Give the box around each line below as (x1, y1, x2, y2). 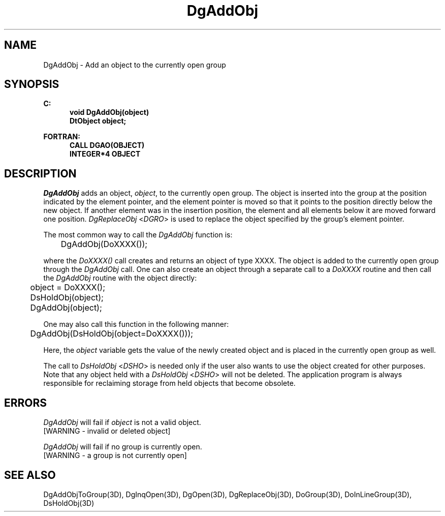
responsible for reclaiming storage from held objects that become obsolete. (43, 379, 296, 388)
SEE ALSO (4, 468, 56, 481)
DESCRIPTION (4, 167, 77, 180)
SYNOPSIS (4, 78, 59, 91)
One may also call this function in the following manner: (43, 320, 229, 329)
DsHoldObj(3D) (43, 498, 94, 507)
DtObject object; (70, 116, 126, 126)
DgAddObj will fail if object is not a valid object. (43, 418, 201, 427)
